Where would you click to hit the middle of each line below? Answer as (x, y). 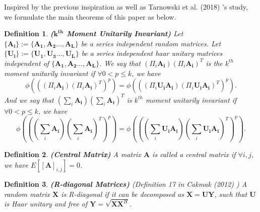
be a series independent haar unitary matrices (152, 53)
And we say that (29, 99)
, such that (231, 194)
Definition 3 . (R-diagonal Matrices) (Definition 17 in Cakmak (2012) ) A (126, 184)
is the (214, 63)
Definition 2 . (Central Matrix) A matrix (73, 154)
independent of (27, 63)
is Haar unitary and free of (46, 204)
